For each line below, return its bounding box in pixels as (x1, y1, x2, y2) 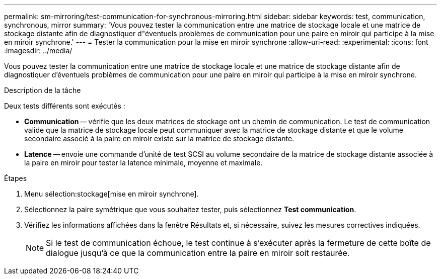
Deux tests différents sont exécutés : (4, 102, 125, 110)
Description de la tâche (4, 86, 81, 95)
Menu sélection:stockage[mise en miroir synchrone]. (24, 190, 199, 198)
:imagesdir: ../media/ (4, 46, 72, 55)
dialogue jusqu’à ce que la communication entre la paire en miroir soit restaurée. (46, 248, 350, 258)
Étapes (4, 174, 27, 182)
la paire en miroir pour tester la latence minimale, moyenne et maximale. (24, 158, 263, 167)
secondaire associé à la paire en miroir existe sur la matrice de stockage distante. (24, 134, 295, 143)
